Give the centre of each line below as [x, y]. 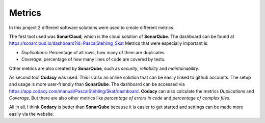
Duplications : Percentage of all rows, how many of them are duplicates [93, 52]
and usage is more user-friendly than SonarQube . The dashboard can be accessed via [97, 84]
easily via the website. [31, 114]
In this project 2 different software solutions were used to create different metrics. [92, 28]
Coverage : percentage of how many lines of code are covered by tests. [93, 60]
